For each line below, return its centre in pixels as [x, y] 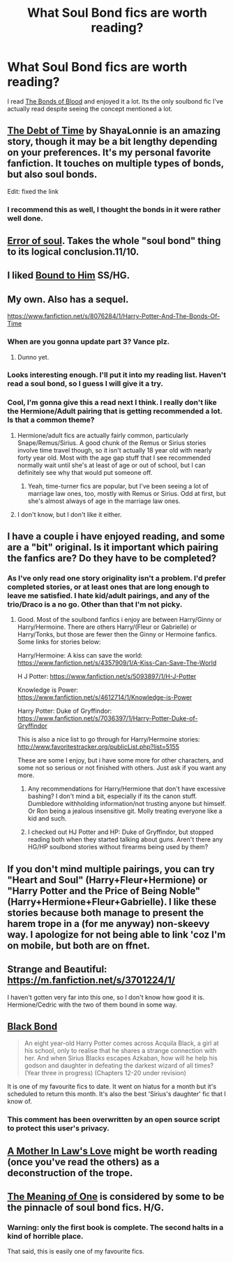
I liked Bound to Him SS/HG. [69, 275]
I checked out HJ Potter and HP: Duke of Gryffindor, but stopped [121, 832]
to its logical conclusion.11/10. [73, 252]
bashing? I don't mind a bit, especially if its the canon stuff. [112, 796]
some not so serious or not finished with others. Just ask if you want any [122, 768]
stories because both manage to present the [106, 913]
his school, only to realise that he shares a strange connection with [120, 1051]
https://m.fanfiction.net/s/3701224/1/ [91, 980]
